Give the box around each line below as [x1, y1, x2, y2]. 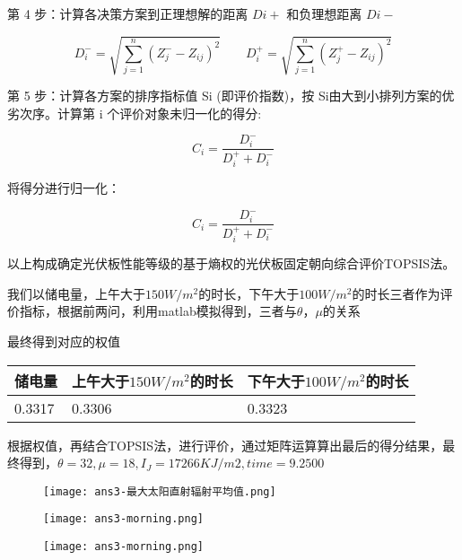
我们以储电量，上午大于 [7, 284, 145, 302]
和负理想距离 [286, 4, 362, 22]
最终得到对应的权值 [7, 331, 120, 350]
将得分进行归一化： [7, 179, 120, 197]
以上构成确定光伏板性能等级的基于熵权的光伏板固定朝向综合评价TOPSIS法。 [7, 254, 456, 273]
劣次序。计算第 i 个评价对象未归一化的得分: [7, 103, 262, 122]
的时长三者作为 [352, 284, 440, 302]
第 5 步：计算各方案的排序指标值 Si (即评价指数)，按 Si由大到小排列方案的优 [7, 86, 455, 105]
